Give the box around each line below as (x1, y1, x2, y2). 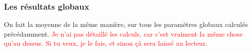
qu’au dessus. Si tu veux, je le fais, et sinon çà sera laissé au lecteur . (4, 38, 208, 48)
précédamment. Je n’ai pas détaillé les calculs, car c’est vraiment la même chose (4, 28, 243, 38)
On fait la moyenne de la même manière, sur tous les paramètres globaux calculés (4, 19, 248, 29)
